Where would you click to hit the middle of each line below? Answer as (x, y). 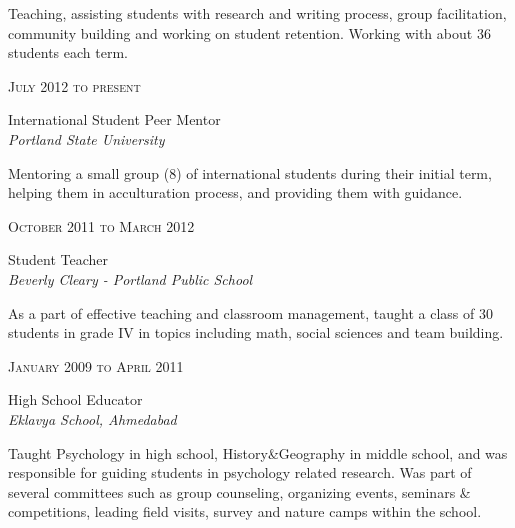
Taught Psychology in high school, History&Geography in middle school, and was (258, 452)
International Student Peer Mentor (114, 119)
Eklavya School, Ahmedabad (92, 418)
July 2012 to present (74, 85)
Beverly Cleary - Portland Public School (130, 278)
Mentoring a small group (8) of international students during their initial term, (250, 172)
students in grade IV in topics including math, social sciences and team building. (256, 332)
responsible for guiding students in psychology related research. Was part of (240, 472)
